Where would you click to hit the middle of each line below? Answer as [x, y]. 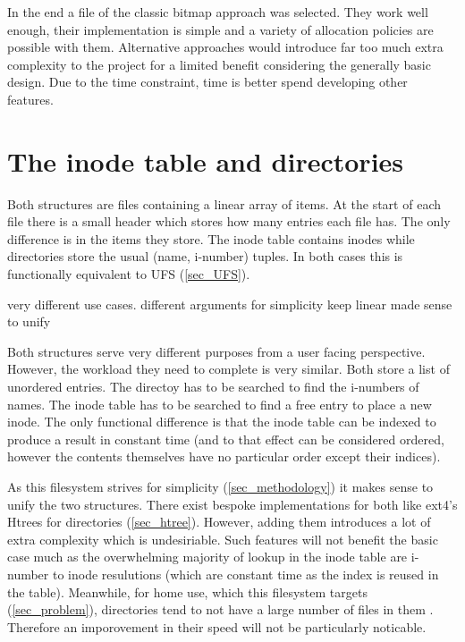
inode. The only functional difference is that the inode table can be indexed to [222, 422]
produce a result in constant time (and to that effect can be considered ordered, [226, 439]
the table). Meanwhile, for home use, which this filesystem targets [187, 591]
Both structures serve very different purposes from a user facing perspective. [216, 351]
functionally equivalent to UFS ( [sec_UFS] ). [129, 274]
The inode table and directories [206, 160]
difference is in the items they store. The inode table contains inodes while [211, 238]
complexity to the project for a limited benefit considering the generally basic [219, 64]
